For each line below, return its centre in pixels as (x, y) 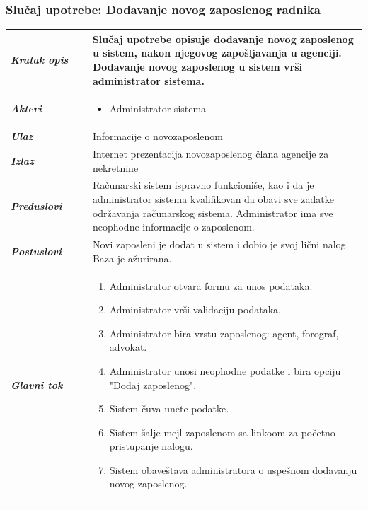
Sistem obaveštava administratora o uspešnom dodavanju (233, 469)
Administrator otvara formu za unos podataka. (211, 285)
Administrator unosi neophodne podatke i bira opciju (225, 370)
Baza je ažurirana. (132, 258)
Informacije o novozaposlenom (157, 136)
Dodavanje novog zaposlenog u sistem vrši (197, 66)
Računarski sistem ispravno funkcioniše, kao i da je (203, 185)
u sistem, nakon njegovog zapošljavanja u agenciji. (217, 53)
